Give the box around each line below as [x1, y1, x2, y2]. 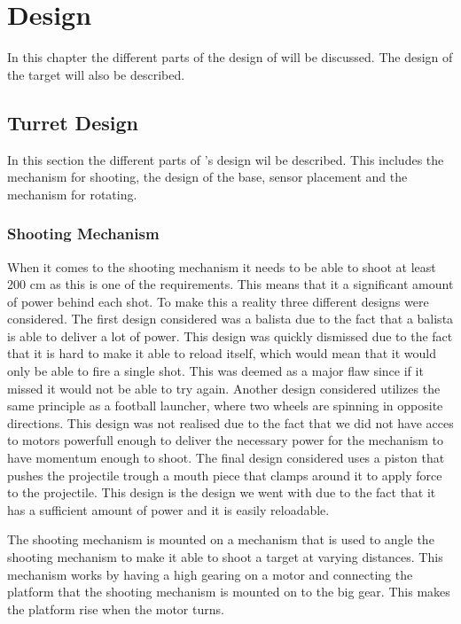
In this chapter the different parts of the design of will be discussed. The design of [7, 48, 453, 66]
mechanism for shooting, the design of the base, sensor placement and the [7, 168, 408, 186]
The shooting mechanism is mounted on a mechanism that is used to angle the [7, 530, 434, 549]
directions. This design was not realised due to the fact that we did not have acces [7, 413, 454, 432]
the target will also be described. [7, 65, 185, 83]
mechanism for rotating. [7, 184, 137, 203]
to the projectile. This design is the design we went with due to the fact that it [7, 483, 436, 502]
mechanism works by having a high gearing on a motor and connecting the [7, 565, 413, 583]
